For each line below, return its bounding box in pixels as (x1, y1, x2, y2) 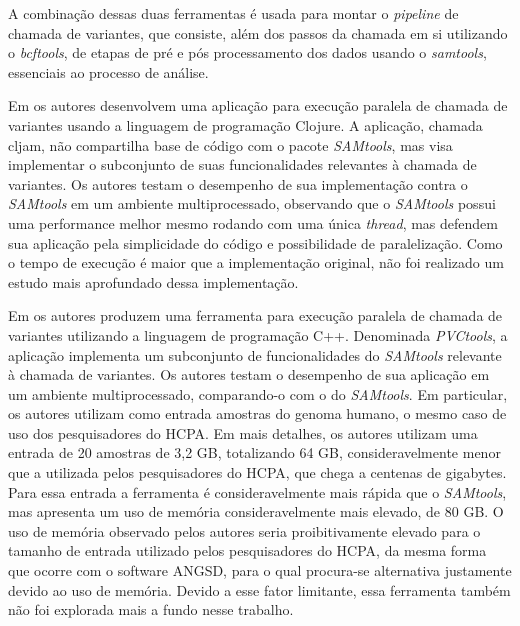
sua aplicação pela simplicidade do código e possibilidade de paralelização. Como (8, 232, 503, 253)
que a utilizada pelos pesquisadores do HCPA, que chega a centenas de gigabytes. (8, 462, 507, 483)
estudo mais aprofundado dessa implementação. (8, 271, 299, 292)
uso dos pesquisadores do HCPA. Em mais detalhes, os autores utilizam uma (8, 422, 478, 443)
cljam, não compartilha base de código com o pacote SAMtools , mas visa (8, 134, 453, 155)
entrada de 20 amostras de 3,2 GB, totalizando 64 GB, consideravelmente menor (8, 442, 501, 463)
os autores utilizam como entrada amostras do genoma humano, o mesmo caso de (8, 403, 507, 424)
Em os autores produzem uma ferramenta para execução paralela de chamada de (8, 305, 503, 326)
